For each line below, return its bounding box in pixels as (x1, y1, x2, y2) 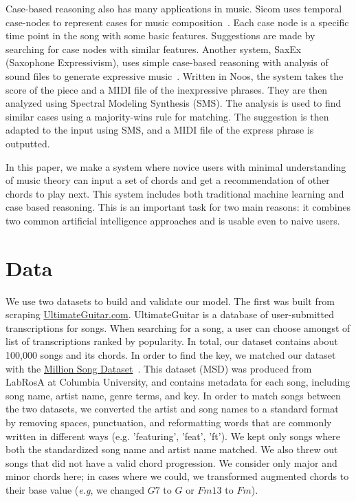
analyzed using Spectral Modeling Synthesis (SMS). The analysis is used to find (5, 96, 342, 110)
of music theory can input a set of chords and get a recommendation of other (5, 173, 330, 187)
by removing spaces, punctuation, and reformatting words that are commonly (5, 415, 332, 429)
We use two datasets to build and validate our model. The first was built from (5, 293, 335, 308)
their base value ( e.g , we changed (5, 482, 145, 496)
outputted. (5, 136, 50, 150)
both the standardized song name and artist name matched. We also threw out (5, 442, 338, 457)
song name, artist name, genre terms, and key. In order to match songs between (5, 388, 341, 402)
